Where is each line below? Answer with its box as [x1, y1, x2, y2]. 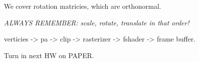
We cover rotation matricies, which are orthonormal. [4, 1, 161, 11]
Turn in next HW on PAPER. [4, 50, 94, 60]
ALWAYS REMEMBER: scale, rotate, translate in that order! [4, 17, 189, 27]
